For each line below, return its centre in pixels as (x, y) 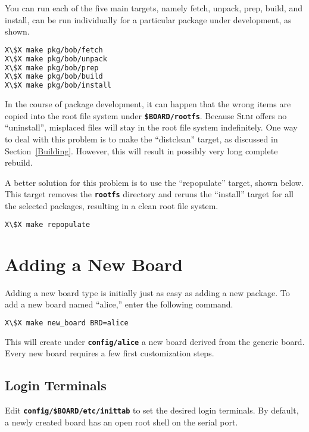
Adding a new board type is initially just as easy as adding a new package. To (147, 292)
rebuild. (19, 162)
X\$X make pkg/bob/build (54, 77)
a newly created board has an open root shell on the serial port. (121, 422)
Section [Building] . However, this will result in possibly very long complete (141, 150)
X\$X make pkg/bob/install (58, 86)
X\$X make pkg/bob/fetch (54, 50)
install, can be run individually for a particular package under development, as (148, 19)
